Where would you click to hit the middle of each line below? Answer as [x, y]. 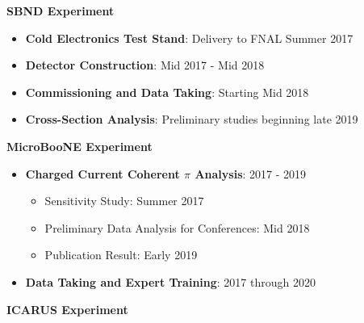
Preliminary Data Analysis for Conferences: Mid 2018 [177, 227]
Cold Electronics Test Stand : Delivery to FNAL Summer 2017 [189, 38]
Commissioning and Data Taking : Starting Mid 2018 [167, 92]
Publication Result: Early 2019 [121, 255]
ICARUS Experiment [67, 309]
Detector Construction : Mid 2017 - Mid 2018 [145, 65]
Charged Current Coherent [103, 173]
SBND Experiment [61, 10]
